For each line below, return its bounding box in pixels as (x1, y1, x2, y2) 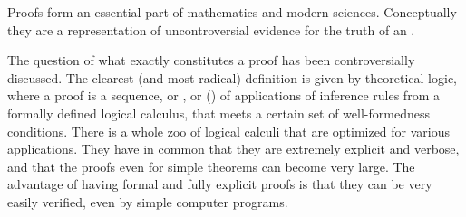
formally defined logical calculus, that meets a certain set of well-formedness (7, 103, 430, 122)
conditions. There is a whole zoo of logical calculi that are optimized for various (7, 121, 451, 140)
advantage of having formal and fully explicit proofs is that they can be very (7, 175, 432, 193)
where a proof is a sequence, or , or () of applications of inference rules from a (7, 86, 440, 105)
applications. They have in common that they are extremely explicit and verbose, (7, 139, 460, 158)
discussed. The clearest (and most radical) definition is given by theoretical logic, (7, 68, 458, 87)
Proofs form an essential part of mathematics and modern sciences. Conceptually (7, 3, 457, 21)
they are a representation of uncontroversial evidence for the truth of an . (7, 20, 415, 39)
